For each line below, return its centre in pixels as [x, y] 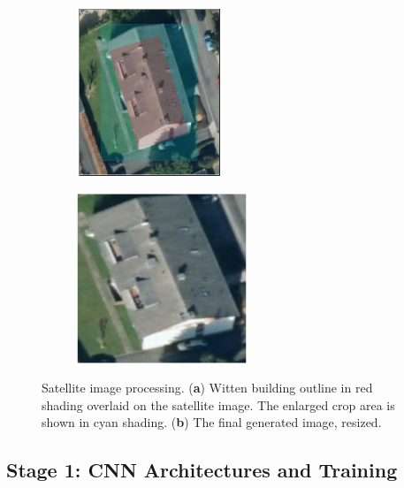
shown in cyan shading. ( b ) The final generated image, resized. [212, 422]
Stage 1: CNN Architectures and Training [202, 470]
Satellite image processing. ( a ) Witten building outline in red [207, 388]
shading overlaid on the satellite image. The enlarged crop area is [218, 404]
